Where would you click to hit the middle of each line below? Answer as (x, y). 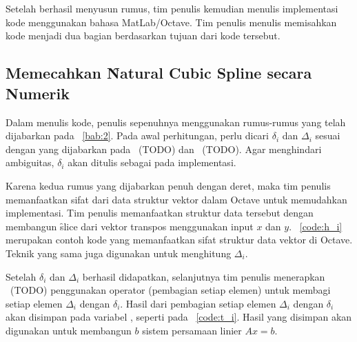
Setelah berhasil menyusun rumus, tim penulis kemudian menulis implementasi (172, 9)
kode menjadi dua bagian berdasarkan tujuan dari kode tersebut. (143, 36)
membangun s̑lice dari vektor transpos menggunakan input (130, 226)
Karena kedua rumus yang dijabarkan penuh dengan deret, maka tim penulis (168, 185)
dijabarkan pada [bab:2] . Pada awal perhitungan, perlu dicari (137, 135)
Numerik (38, 93)
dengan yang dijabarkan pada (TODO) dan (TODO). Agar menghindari (164, 149)
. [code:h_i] (316, 226)
